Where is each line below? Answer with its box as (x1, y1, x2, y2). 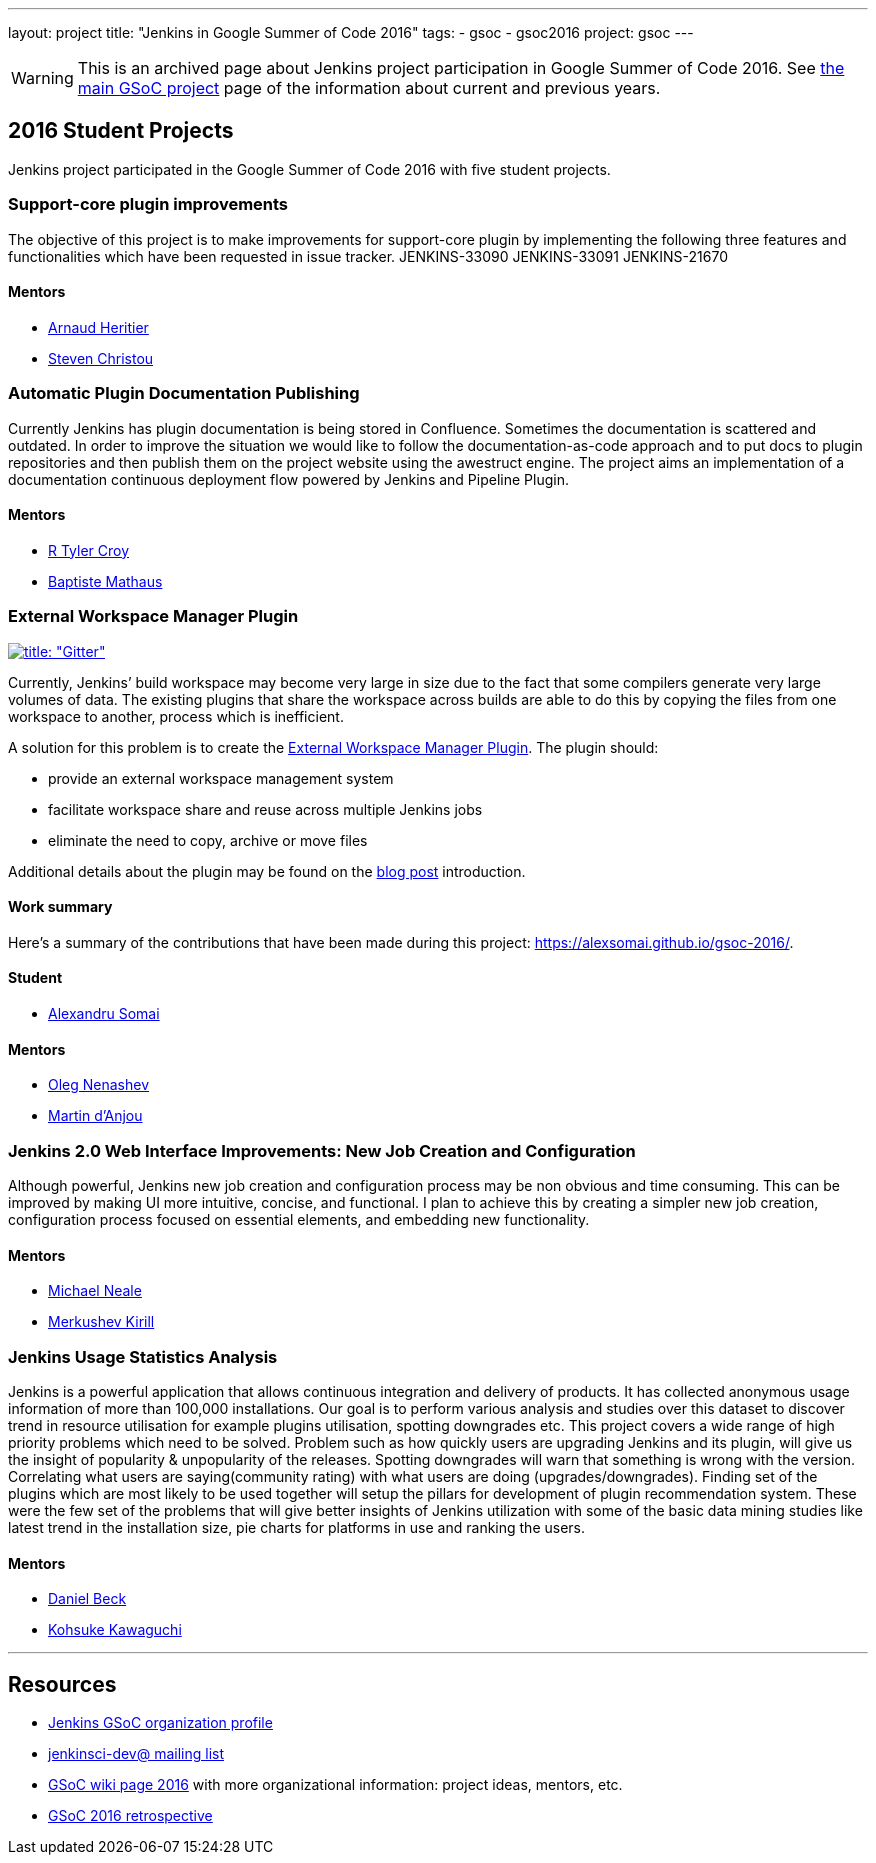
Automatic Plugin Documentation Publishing (8, 383, 360, 404)
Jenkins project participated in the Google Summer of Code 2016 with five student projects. (8, 160, 611, 178)
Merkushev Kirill (48, 1313, 155, 1331)
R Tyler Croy (48, 541, 130, 559)
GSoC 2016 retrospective (48, 1806, 213, 1824)
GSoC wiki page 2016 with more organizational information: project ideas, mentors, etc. (48, 1775, 623, 1793)
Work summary (8, 898, 113, 916)
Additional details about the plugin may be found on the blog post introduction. (8, 862, 526, 880)
